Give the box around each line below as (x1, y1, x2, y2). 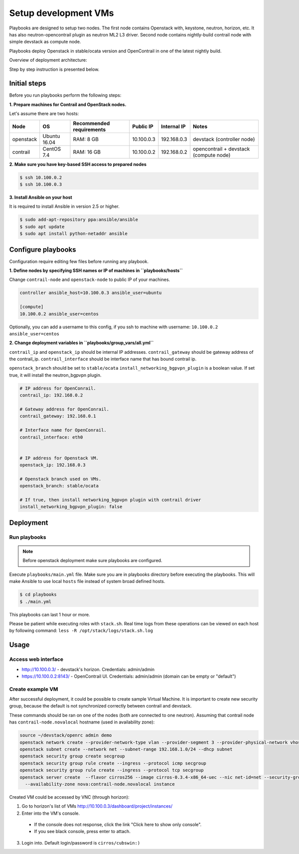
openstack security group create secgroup (19, 753, 125, 759)
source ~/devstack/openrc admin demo (19, 732, 112, 738)
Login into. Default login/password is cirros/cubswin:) (21, 840, 141, 846)
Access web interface (9, 656, 63, 663)
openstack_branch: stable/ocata (19, 483, 99, 489)
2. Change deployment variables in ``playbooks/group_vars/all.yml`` (9, 340, 154, 346)
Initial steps (9, 79, 46, 88)
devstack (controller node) (192, 136, 255, 142)
